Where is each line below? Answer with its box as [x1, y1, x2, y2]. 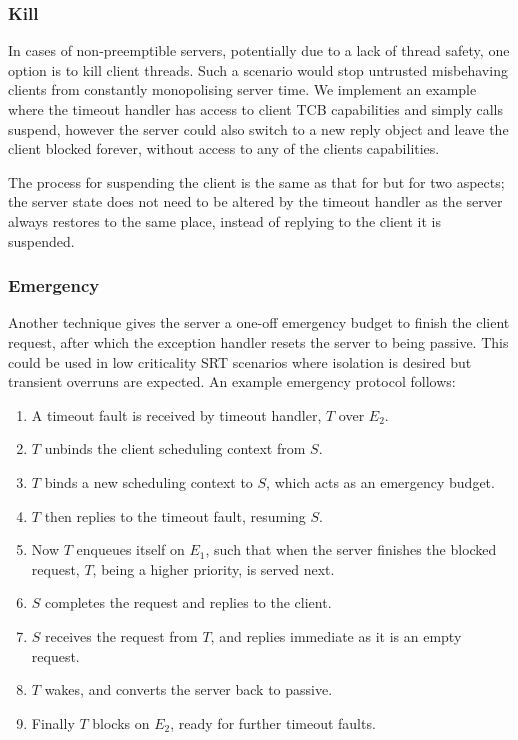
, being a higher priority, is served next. [92, 558, 335, 579]
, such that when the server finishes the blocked [205, 539, 497, 560]
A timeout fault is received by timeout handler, [31, 404, 322, 425]
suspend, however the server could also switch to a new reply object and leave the [8, 118, 509, 139]
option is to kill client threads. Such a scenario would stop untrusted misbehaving [8, 59, 508, 80]
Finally [31, 712, 75, 733]
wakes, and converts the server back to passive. [44, 679, 333, 700]
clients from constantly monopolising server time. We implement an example [8, 79, 477, 100]
